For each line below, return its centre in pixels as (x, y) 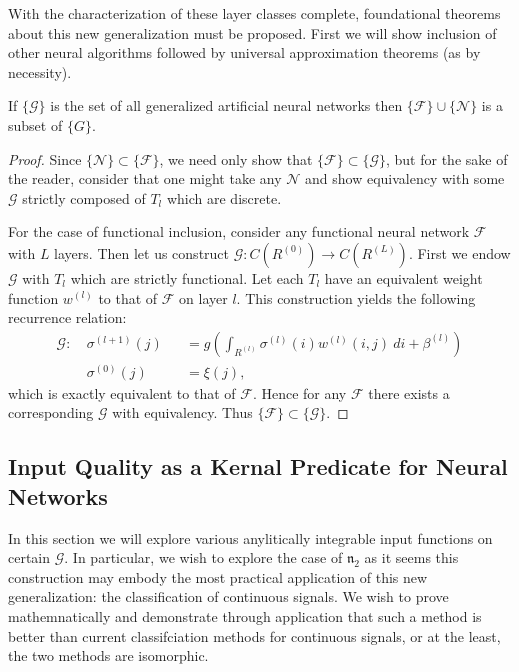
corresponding (51, 412)
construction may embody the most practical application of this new (218, 576)
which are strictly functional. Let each (187, 277)
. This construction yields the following (356, 297)
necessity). (40, 71)
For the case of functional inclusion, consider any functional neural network (239, 231)
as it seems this (411, 557)
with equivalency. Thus (182, 412)
